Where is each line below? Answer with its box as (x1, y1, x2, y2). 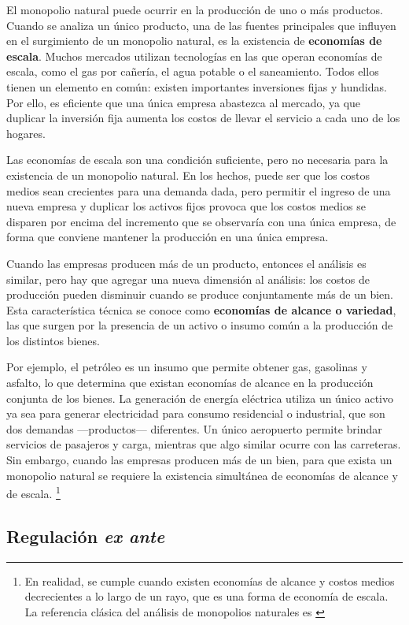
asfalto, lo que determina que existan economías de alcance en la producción (6, 374, 374, 391)
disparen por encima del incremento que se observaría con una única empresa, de (6, 213, 396, 229)
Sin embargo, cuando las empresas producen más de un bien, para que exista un (6, 452, 392, 468)
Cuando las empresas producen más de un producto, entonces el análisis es (6, 255, 367, 271)
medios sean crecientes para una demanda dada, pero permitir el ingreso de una (6, 182, 391, 199)
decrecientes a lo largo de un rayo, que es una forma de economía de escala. (24, 588, 389, 605)
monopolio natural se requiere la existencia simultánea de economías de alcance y (6, 467, 398, 483)
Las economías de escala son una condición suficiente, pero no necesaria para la (6, 151, 389, 168)
